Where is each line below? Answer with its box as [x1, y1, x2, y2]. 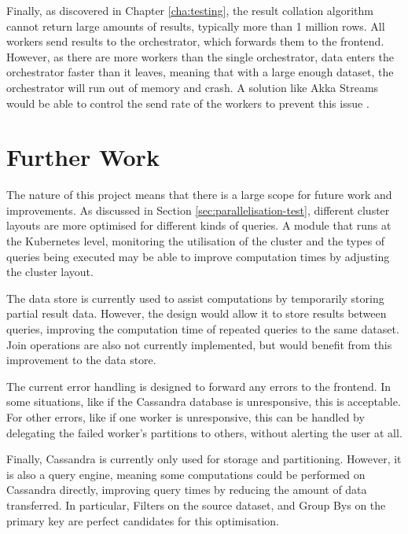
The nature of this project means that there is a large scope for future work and [6, 186, 392, 203]
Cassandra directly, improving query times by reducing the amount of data [6, 481, 367, 498]
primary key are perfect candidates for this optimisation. [6, 512, 279, 528]
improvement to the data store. [6, 352, 156, 368]
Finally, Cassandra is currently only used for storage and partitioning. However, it [6, 451, 402, 467]
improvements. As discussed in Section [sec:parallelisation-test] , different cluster [6, 201, 390, 218]
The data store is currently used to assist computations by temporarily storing [6, 289, 384, 306]
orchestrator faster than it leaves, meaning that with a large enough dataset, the [6, 64, 394, 80]
